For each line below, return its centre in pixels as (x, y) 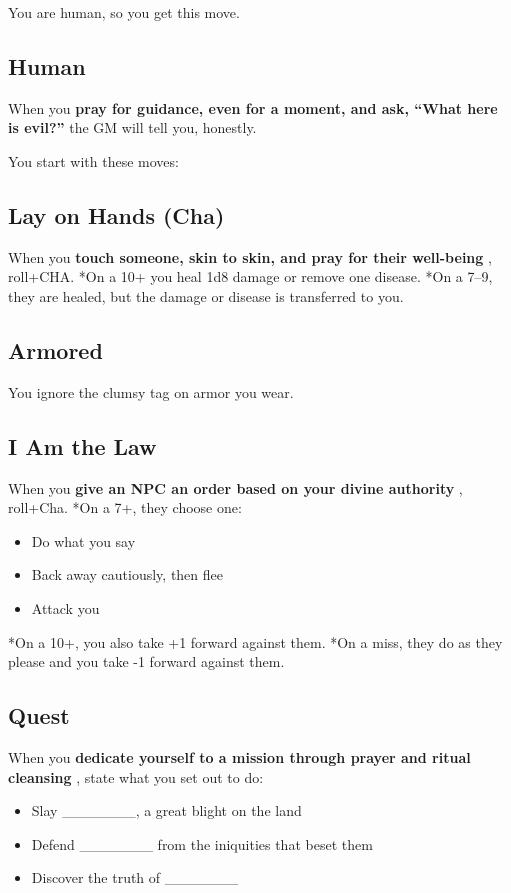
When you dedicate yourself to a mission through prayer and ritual (239, 756)
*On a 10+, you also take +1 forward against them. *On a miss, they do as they (255, 641)
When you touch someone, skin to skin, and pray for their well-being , (250, 256)
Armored (55, 349)
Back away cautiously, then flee (127, 574)
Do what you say (83, 540)
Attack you (65, 607)
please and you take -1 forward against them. (146, 661)
